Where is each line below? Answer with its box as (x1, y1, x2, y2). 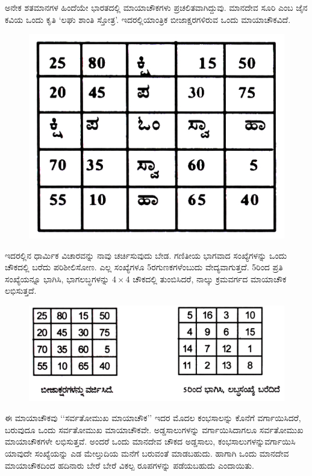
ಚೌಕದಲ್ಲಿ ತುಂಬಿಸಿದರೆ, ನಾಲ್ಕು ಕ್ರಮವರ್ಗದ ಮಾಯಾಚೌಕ (133, 272, 287, 285)
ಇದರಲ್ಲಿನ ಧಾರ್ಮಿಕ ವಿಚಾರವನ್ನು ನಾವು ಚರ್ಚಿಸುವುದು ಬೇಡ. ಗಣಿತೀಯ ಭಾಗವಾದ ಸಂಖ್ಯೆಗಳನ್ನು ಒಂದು (5, 249, 287, 261)
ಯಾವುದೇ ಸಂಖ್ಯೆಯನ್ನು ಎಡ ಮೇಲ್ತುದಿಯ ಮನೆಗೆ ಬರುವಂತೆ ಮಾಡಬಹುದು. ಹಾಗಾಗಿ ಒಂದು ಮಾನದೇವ (5, 446, 289, 459)
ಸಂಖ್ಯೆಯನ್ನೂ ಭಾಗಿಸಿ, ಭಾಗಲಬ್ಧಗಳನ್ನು (5, 272, 110, 285)
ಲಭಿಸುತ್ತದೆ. (5, 284, 37, 297)
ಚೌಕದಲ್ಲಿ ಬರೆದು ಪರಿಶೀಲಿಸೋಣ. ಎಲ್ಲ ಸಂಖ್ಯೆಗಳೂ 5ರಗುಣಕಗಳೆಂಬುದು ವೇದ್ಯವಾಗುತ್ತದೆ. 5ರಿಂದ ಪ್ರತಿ (5, 261, 283, 273)
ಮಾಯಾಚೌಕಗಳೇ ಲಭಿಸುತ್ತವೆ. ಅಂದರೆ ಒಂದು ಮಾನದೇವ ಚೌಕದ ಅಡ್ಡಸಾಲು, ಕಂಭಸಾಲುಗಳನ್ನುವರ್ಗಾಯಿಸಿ (5, 435, 296, 448)
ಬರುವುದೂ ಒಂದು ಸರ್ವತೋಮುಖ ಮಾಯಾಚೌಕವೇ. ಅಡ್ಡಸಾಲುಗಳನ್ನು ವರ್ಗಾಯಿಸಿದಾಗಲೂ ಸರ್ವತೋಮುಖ (5, 423, 304, 436)
